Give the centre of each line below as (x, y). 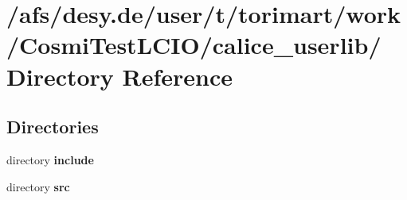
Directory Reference (120, 76)
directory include (50, 159)
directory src (38, 186)
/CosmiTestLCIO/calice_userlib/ (194, 45)
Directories (53, 127)
